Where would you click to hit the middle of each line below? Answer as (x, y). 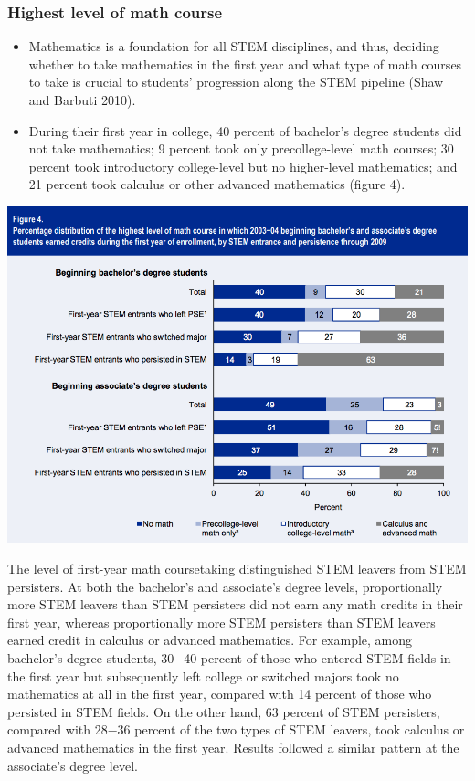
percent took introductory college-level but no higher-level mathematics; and (243, 166)
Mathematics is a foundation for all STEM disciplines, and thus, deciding (234, 46)
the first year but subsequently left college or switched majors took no (203, 675)
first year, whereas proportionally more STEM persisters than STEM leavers (222, 622)
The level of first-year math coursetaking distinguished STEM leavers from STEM (237, 569)
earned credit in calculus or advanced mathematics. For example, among (210, 640)
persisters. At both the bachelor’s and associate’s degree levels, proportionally (225, 586)
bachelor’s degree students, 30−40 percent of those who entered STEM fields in (229, 658)
